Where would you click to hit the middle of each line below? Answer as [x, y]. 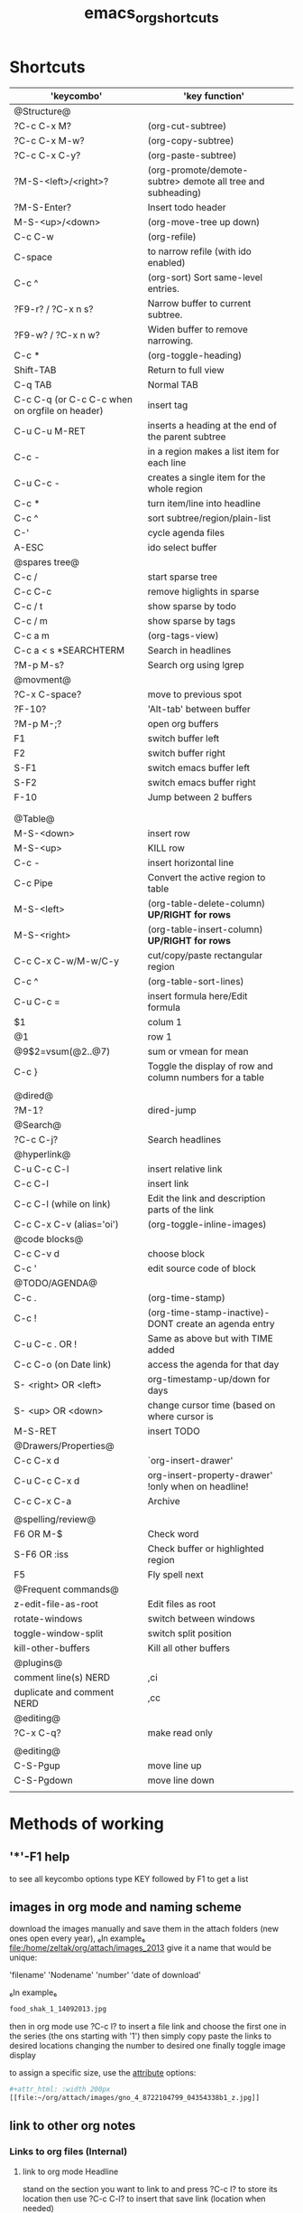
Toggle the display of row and [210, 1066]
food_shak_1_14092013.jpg [58, 2010]
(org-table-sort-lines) [196, 981]
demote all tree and [224, 181]
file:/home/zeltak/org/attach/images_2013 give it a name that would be [141, 1948]
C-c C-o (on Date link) [63, 1364]
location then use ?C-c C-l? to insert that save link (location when [144, 2199]
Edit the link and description [207, 1198]
